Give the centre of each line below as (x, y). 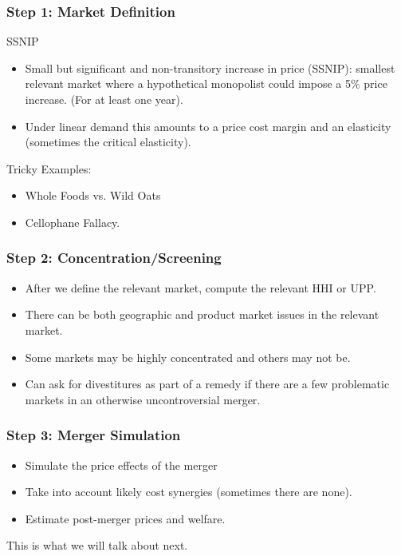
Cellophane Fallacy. (73, 222)
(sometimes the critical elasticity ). (108, 142)
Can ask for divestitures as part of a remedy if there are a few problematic (207, 384)
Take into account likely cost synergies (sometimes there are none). (189, 492)
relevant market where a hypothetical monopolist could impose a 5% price (206, 83)
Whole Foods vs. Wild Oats (93, 195)
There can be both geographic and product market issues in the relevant (202, 314)
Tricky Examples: (49, 168)
